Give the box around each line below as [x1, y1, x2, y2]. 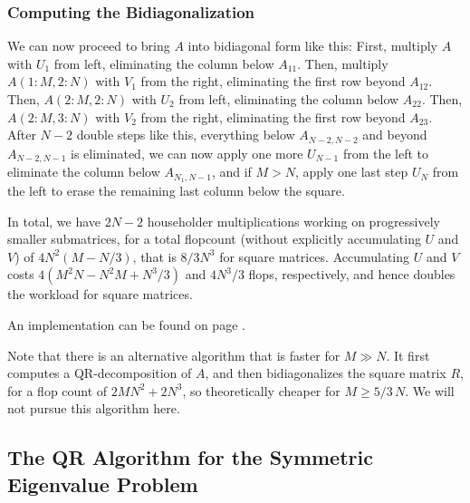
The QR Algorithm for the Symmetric [7, 443, 373, 471]
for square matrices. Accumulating [219, 247, 410, 266]
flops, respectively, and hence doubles [248, 265, 456, 284]
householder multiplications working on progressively [147, 211, 441, 230]
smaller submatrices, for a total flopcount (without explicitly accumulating [7, 229, 421, 248]
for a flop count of [7, 381, 108, 400]
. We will [405, 381, 455, 400]
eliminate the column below [7, 162, 160, 181]
